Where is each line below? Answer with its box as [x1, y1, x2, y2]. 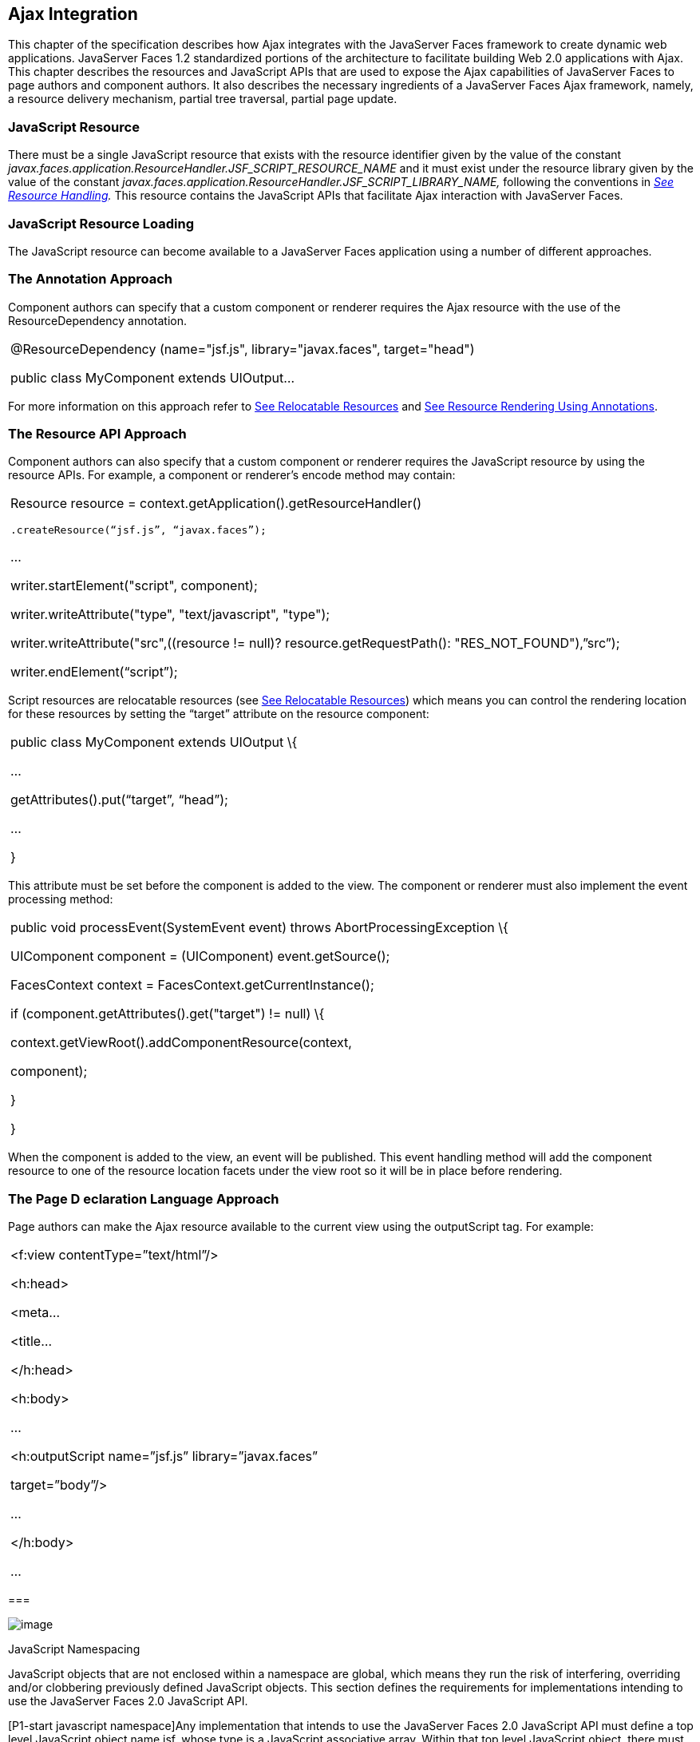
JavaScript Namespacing [8, 1642, 140, 1657]
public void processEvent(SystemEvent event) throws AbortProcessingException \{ [10, 919, 508, 936]
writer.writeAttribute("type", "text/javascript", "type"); [10, 606, 330, 623]
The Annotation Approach [8, 271, 173, 288]
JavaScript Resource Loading [8, 215, 194, 232]
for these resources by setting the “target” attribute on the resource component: [8, 707, 429, 721]
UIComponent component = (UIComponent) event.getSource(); [10, 948, 390, 965]
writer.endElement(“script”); [10, 664, 178, 681]
